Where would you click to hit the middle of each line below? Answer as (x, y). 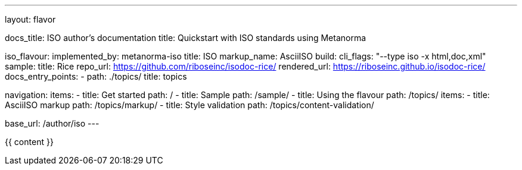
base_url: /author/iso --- (52, 123)
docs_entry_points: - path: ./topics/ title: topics (96, 76)
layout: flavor (30, 19)
